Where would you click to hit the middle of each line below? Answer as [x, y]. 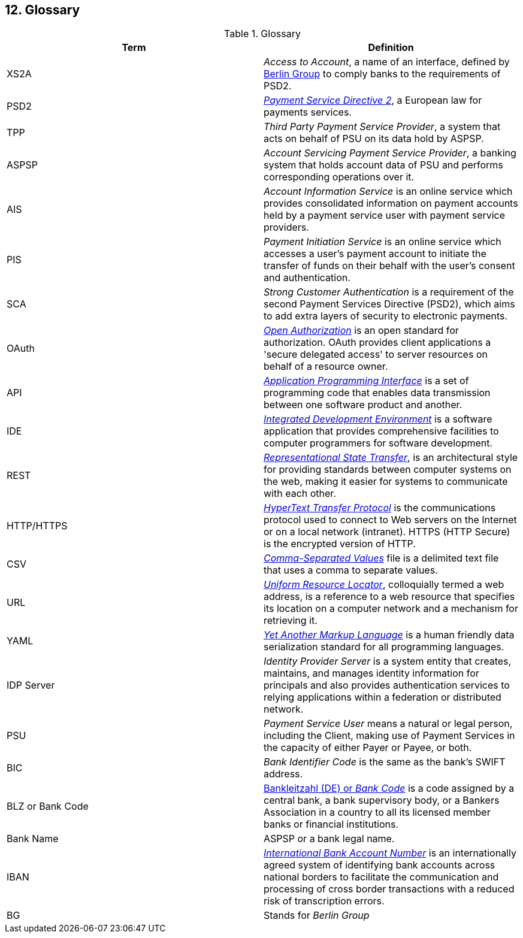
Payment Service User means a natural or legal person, [388, 724]
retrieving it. [291, 621]
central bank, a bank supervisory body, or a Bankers [382, 800]
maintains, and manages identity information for [371, 673]
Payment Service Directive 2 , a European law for [373, 100]
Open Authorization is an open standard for [361, 331]
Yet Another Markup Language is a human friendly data [389, 635]
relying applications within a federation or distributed [383, 697]
